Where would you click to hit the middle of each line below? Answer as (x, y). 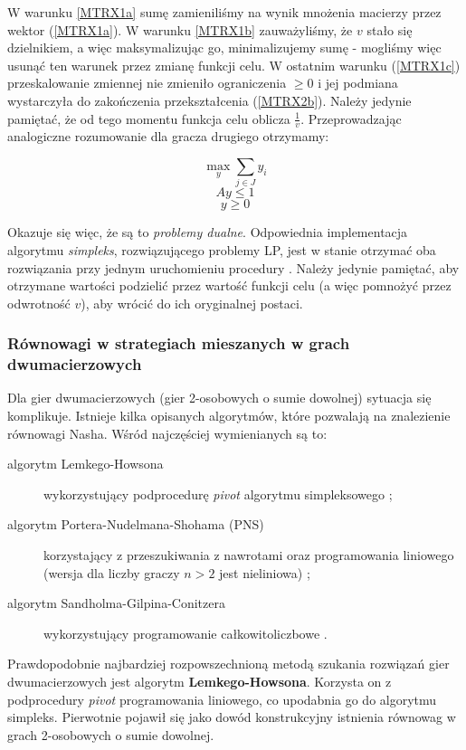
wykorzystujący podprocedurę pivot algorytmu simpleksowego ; (218, 494)
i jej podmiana (358, 83)
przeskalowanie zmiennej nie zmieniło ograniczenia (147, 83)
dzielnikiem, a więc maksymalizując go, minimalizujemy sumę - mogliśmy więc (224, 47)
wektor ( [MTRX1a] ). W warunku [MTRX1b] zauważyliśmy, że (180, 29)
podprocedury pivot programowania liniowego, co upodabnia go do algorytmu (222, 699)
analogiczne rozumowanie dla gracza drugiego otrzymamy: (168, 136)
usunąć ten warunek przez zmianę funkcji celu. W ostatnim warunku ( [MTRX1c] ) (234, 65)
